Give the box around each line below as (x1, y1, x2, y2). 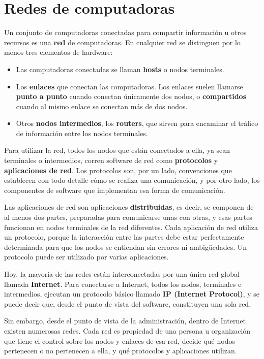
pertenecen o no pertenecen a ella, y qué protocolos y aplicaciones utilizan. (4, 345, 237, 356)
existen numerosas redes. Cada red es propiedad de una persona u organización (4, 325, 251, 336)
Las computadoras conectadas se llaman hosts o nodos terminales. (16, 63, 224, 74)
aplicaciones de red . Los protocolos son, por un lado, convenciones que (4, 165, 232, 175)
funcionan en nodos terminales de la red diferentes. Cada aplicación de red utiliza (4, 221, 258, 232)
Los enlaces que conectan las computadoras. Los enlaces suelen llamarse (16, 81, 243, 91)
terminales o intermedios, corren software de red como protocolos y (4, 155, 218, 166)
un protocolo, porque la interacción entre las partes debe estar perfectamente (4, 232, 244, 242)
